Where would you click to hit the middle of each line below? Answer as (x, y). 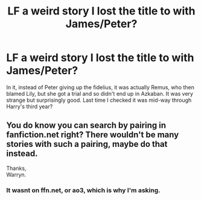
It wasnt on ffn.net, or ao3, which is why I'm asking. (83, 190)
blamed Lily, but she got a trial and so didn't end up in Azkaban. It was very (100, 93)
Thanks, (16, 168)
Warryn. (16, 174)
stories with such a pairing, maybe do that (87, 144)
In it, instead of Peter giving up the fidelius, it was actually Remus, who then (100, 87)
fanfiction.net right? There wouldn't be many (93, 135)
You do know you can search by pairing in (86, 126)
